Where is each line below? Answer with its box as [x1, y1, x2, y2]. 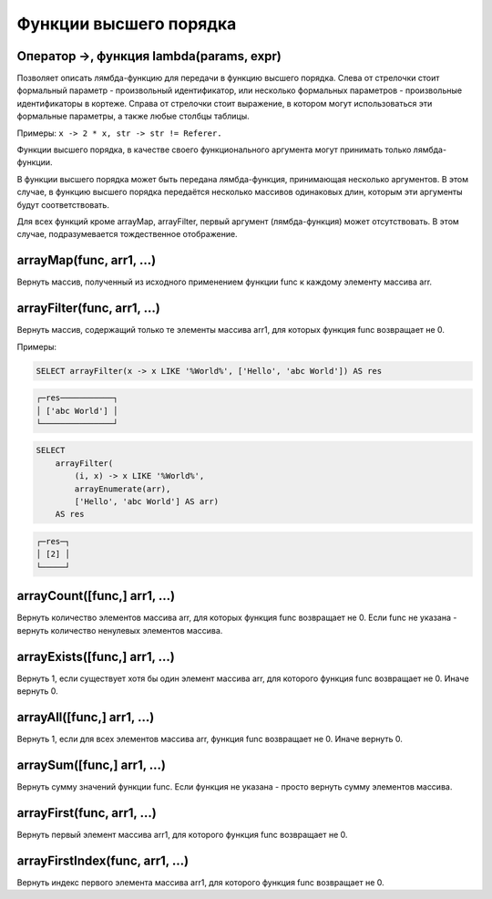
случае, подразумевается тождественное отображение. [16, 229, 238, 240]
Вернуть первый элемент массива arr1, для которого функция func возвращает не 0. [16, 829, 348, 840]
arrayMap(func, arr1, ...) [16, 253, 157, 268]
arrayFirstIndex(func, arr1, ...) [16, 852, 190, 868]
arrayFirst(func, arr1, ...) [16, 805, 157, 821]
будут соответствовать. [16, 199, 109, 210]
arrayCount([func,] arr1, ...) [16, 588, 176, 604]
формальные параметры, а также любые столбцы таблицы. [16, 110, 250, 122]
